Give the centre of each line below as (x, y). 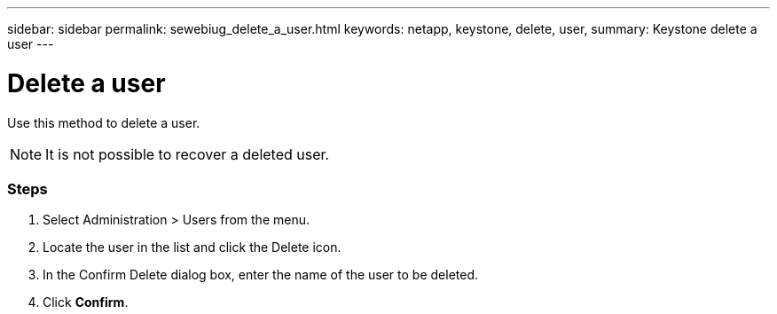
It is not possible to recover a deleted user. (188, 154)
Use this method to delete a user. (104, 122)
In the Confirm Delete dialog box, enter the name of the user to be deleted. (260, 275)
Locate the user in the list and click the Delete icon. (192, 247)
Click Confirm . (86, 302)
